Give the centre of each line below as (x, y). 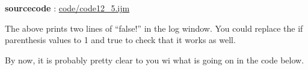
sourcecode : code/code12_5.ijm (67, 8)
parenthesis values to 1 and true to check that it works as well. (120, 40)
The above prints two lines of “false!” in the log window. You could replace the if (154, 28)
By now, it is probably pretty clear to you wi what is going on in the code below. (155, 60)
